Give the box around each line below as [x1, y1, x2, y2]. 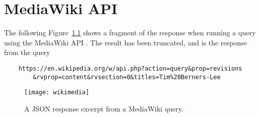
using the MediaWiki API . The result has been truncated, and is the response [4, 37, 247, 47]
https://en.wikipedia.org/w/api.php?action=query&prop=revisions [18, 65, 242, 72]
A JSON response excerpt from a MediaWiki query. [24, 103, 183, 113]
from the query [4, 47, 50, 57]
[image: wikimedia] [24, 89, 89, 96]
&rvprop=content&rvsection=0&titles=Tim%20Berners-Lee [33, 73, 221, 81]
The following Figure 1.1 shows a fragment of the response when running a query [4, 27, 256, 38]
